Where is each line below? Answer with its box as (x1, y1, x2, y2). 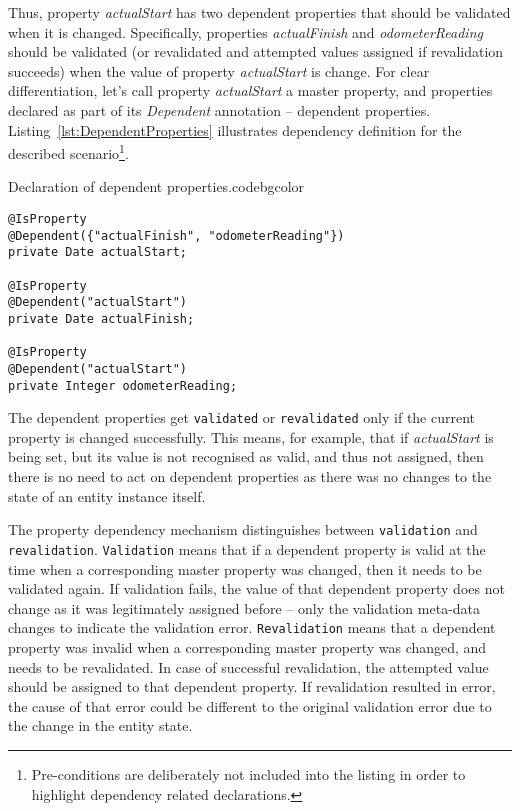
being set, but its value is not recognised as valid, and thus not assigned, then (8, 446, 484, 467)
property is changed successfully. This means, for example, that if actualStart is (8, 426, 494, 447)
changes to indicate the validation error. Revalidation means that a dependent (8, 617, 496, 638)
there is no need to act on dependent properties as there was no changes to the (8, 466, 492, 487)
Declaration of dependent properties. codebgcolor (8, 176, 305, 197)
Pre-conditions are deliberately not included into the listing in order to (31, 763, 466, 784)
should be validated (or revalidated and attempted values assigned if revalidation (8, 41, 504, 62)
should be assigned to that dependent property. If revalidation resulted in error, (8, 676, 496, 697)
